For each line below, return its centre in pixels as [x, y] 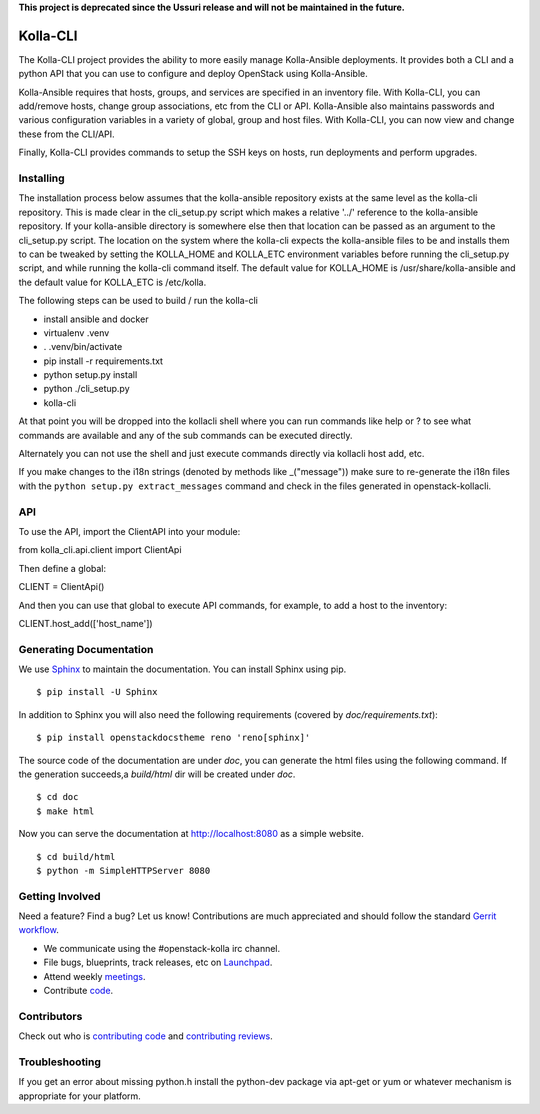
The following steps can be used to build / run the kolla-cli [138, 301]
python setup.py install [90, 375]
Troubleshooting [60, 1062]
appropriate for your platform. [80, 1096]
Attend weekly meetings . [94, 976]
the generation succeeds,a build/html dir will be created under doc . [157, 774]
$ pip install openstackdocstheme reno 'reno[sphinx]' [173, 738]
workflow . [38, 930]
